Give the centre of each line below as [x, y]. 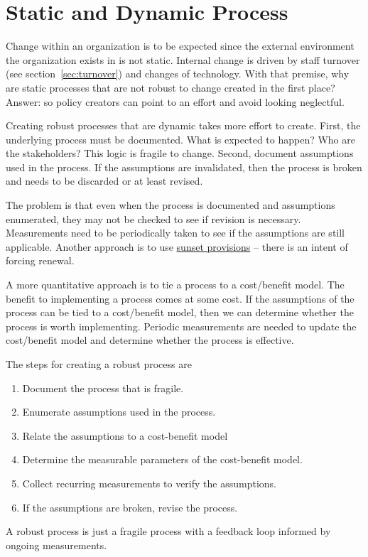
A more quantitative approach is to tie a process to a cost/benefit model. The [175, 285]
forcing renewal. [40, 260]
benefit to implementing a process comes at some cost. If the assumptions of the [180, 298]
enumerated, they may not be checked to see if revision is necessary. [153, 218]
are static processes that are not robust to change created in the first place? [171, 87]
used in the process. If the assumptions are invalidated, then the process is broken [184, 167]
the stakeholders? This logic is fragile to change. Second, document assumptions [180, 153]
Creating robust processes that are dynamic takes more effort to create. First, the [183, 125]
